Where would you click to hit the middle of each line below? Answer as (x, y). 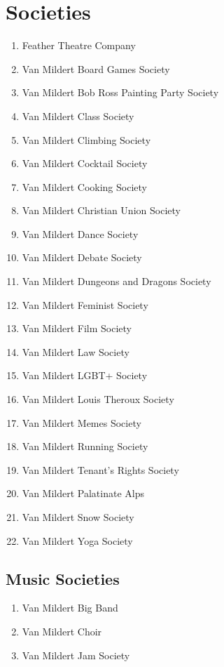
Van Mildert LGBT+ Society (85, 375)
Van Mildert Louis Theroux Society (98, 399)
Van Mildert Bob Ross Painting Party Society (120, 92)
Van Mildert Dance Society (80, 233)
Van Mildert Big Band (70, 608)
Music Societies (63, 578)
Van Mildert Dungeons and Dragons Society (117, 281)
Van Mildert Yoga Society (77, 540)
